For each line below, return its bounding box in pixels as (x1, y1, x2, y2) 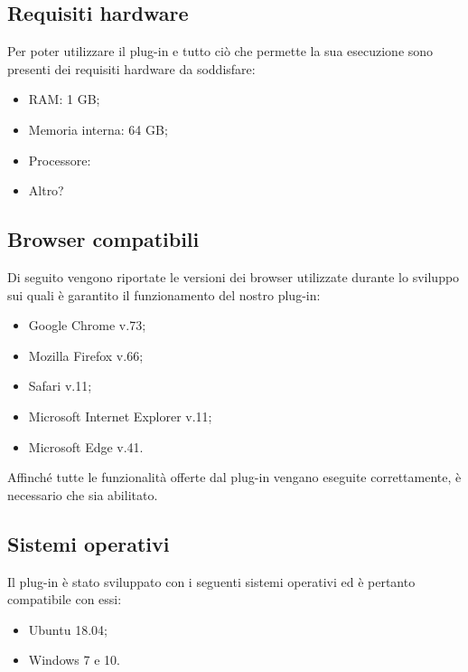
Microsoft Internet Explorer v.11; (28, 406, 212, 425)
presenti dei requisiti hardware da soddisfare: (7, 59, 256, 78)
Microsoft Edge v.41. (28, 437, 144, 456)
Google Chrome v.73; (28, 316, 146, 335)
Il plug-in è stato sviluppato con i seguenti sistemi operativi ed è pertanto (7, 572, 416, 591)
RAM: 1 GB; (28, 90, 100, 109)
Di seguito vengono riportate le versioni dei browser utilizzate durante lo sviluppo (7, 267, 460, 286)
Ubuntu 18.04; (28, 620, 108, 639)
